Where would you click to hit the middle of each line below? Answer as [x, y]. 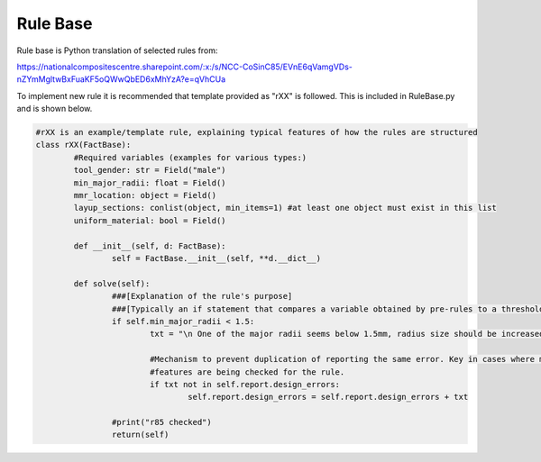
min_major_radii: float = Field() [150, 183]
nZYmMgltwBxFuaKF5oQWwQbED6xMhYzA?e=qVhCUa [121, 79]
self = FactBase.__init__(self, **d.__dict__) [216, 258]
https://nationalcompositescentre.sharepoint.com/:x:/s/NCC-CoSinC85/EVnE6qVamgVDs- [185, 67]
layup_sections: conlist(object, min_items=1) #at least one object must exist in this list [285, 208]
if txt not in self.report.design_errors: [245, 384]
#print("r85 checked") [161, 422]
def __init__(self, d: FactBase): [150, 246]
